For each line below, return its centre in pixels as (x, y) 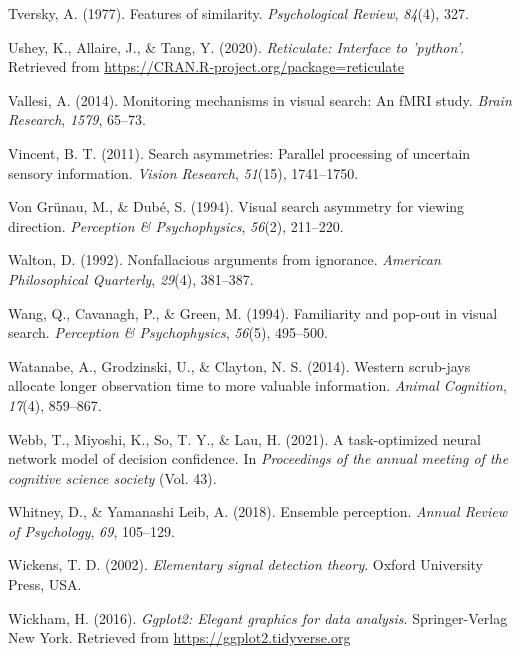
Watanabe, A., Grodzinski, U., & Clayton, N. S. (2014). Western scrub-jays (239, 365)
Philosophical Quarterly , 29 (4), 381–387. (131, 278)
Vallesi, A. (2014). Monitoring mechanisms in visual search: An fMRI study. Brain (260, 99)
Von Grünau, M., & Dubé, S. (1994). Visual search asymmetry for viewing (236, 206)
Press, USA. (45, 584)
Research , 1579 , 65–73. (77, 119)
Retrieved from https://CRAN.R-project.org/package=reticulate (206, 66)
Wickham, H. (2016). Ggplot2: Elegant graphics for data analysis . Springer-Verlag (258, 617)
